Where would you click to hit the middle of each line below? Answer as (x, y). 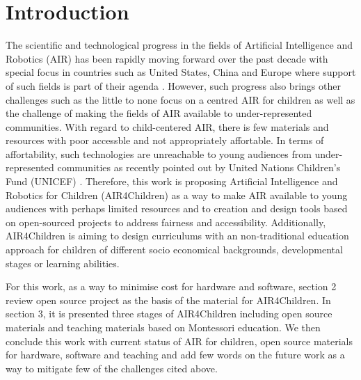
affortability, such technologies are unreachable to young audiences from (159, 153)
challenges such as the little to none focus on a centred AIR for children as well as (180, 99)
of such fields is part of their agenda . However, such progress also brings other (173, 85)
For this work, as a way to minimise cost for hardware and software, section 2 (171, 286)
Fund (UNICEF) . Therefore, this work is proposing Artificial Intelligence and (172, 181)
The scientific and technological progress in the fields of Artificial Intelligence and (179, 45)
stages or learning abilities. (63, 263)
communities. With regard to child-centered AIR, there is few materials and (167, 126)
